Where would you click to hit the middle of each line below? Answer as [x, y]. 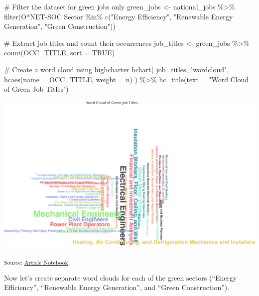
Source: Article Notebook [36, 262]
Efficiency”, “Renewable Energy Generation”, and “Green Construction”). [117, 287]
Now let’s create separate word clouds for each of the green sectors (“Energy [121, 277]
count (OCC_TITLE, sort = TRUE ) [60, 53]
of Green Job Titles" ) [36, 89]
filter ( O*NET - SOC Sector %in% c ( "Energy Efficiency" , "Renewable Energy [119, 16]
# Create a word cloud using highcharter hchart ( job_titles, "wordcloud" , [117, 69]
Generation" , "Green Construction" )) [60, 26]
